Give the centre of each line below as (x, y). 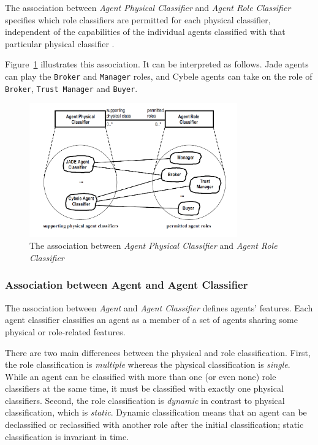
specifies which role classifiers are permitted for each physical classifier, (138, 19)
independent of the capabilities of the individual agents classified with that (145, 32)
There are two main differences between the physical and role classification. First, (158, 352)
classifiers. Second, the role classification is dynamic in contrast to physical (145, 400)
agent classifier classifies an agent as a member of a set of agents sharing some (151, 320)
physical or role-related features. (65, 331)
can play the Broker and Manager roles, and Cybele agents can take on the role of (159, 76)
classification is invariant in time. (67, 436)
